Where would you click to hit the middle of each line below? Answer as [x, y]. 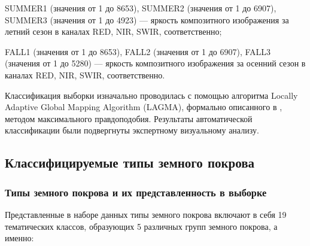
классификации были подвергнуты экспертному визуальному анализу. [132, 130]
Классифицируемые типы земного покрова [130, 163]
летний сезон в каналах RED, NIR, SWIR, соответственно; [113, 31]
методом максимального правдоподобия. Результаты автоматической [129, 118]
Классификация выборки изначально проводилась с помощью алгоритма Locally [151, 95]
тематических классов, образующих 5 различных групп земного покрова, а [141, 226]
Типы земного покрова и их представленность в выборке [136, 192]
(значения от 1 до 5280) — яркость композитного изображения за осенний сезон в [155, 63]
